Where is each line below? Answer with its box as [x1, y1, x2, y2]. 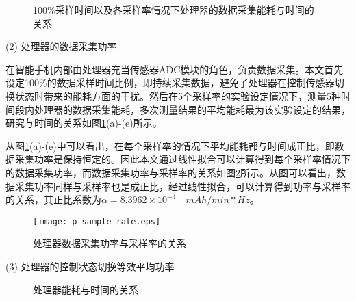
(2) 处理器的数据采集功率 [5, 39, 117, 53]
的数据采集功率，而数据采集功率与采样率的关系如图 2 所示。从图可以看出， [5, 165, 336, 179]
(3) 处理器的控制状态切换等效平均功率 [5, 259, 175, 273]
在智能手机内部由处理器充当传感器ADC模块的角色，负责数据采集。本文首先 [5, 62, 344, 76]
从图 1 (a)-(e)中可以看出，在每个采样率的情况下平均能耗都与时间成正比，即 [5, 138, 335, 153]
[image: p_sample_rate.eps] [33, 216, 161, 226]
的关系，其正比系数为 [5, 192, 101, 207]
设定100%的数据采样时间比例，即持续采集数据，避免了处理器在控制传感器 [5, 75, 335, 90]
